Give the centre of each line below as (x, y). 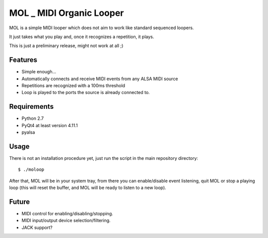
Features (23, 60)
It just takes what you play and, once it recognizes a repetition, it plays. (82, 37)
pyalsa (28, 132)
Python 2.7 (33, 118)
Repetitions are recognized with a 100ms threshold (73, 86)
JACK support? (37, 227)
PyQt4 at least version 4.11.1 (50, 125)
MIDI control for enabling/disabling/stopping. (67, 214)
